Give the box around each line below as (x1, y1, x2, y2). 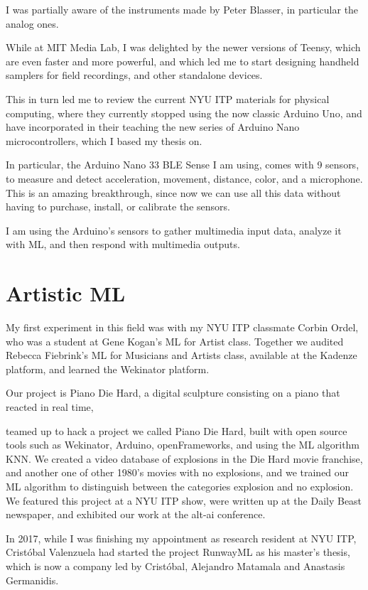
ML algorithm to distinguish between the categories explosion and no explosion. (6, 478, 354, 493)
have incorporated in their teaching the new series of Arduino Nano (6, 119, 300, 134)
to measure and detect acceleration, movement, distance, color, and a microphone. (6, 171, 363, 186)
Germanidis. (6, 572, 59, 587)
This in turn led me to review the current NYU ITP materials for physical (6, 91, 330, 106)
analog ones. (6, 16, 59, 31)
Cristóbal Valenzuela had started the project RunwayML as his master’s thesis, (6, 545, 350, 559)
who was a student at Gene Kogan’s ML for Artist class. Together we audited (6, 333, 344, 348)
